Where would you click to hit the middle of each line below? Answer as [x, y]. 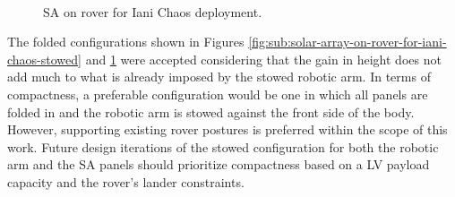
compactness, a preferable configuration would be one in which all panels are [218, 94]
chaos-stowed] [44, 59]
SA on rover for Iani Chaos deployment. [153, 11]
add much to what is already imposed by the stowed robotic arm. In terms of [219, 77]
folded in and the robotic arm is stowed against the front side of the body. [211, 111]
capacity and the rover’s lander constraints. [126, 181]
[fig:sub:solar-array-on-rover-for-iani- [348, 42]
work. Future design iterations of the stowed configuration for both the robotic [223, 146]
